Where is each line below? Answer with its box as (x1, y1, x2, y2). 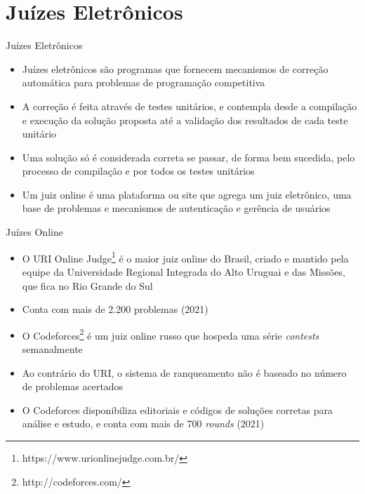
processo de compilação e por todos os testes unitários (22, 163, 255, 178)
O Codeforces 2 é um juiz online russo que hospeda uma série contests (22, 326, 319, 342)
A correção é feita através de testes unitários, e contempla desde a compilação (22, 98, 357, 113)
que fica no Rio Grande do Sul (22, 278, 153, 293)
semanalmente (22, 341, 83, 356)
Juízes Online (6, 225, 63, 239)
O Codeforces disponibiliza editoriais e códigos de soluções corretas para (22, 402, 333, 417)
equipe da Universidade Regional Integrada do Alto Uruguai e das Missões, (22, 264, 345, 279)
